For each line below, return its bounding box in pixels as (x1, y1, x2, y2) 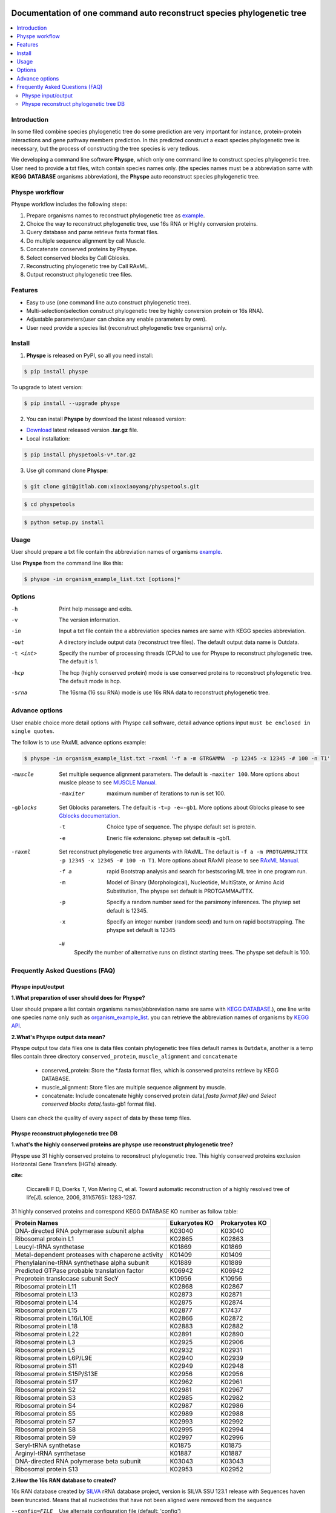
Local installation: (26, 435, 70, 442)
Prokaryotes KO (220, 1218, 267, 1227)
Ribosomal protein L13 (15, 1290, 78, 1298)
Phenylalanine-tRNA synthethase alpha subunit (15, 1258, 150, 1267)
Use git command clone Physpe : (26, 467, 108, 474)
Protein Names (15, 1218, 59, 1227)
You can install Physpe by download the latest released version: (26, 415, 186, 422)
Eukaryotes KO (170, 1218, 214, 1227)
